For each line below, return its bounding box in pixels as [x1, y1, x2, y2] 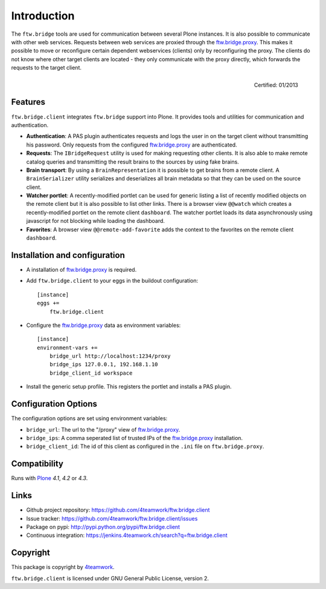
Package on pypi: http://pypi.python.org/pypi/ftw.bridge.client [26, 523, 181, 530]
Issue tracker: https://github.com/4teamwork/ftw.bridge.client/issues [26, 515, 198, 522]
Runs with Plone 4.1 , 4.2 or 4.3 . [11, 475, 88, 482]
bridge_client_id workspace [49, 369, 133, 377]
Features [11, 97, 45, 107]
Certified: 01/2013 [254, 82, 298, 89]
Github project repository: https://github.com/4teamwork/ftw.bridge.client [26, 506, 210, 514]
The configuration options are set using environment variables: [11, 415, 168, 422]
